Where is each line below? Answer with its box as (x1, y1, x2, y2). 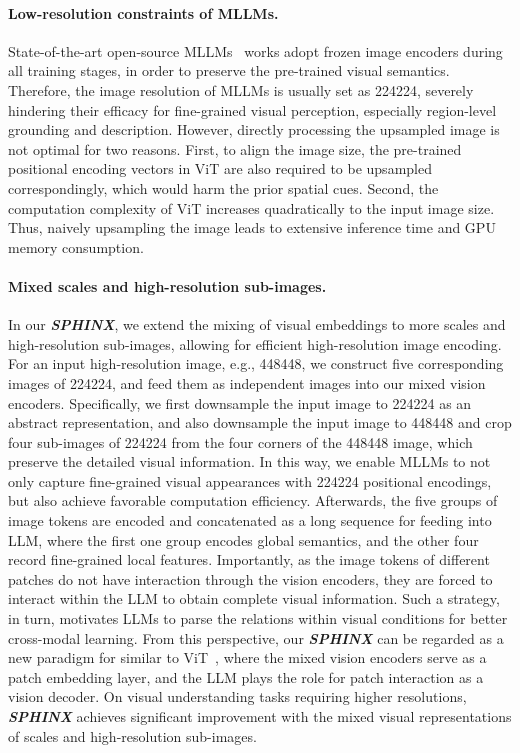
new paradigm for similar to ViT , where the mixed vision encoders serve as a (8, 647, 487, 668)
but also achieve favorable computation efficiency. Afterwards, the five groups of (8, 490, 498, 511)
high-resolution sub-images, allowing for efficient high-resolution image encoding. (8, 333, 502, 354)
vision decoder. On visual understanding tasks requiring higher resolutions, (8, 686, 467, 707)
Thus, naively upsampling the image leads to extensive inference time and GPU (8, 217, 496, 238)
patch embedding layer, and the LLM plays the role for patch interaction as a (8, 666, 484, 687)
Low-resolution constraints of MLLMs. (8, 2, 279, 23)
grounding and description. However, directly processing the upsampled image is (8, 119, 500, 140)
